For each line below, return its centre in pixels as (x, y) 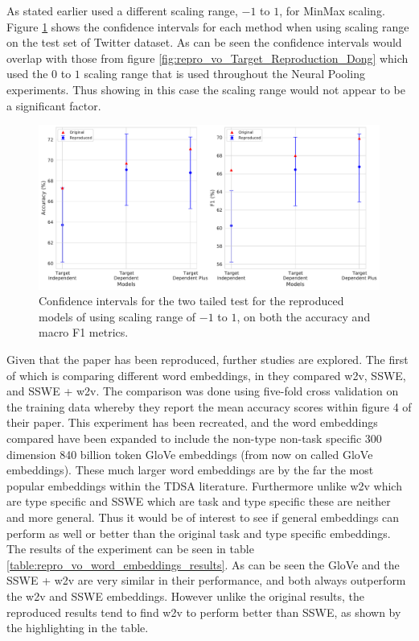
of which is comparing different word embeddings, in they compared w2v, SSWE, (206, 375)
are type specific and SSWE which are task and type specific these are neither (199, 501)
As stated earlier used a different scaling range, (122, 10)
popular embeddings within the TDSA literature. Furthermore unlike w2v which (204, 485)
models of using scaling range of (117, 316)
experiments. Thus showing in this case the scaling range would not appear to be (206, 89)
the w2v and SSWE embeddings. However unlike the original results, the (186, 596)
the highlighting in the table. (78, 628)
